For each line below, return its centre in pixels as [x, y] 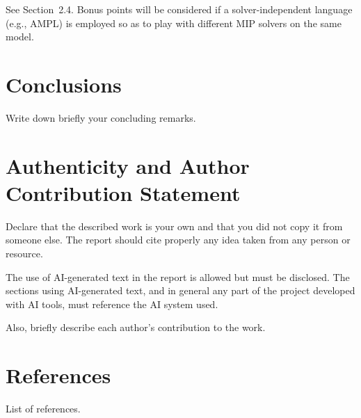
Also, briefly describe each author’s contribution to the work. [136, 327]
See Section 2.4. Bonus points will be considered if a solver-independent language [179, 9]
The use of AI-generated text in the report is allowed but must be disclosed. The [178, 276]
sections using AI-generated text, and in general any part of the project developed [180, 290]
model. [20, 37]
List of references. [43, 409]
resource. [24, 253]
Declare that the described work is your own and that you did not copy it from [174, 226]
